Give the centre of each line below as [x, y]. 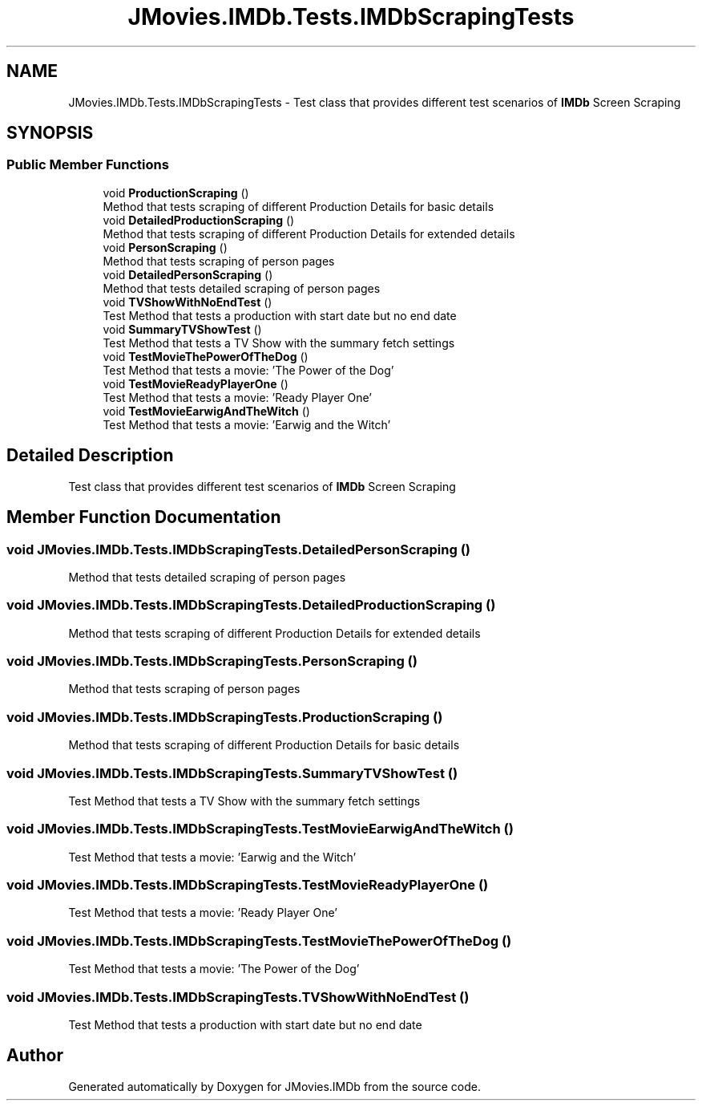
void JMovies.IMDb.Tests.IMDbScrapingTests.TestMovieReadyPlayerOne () [248, 885]
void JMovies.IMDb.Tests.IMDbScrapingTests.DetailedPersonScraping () [239, 549]
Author [35, 1056]
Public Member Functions [88, 165]
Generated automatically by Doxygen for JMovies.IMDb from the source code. [275, 1086]
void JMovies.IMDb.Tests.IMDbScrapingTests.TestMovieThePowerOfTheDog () [259, 941]
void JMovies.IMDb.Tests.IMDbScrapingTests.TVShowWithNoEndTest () [238, 997]
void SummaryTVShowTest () [182, 329]
